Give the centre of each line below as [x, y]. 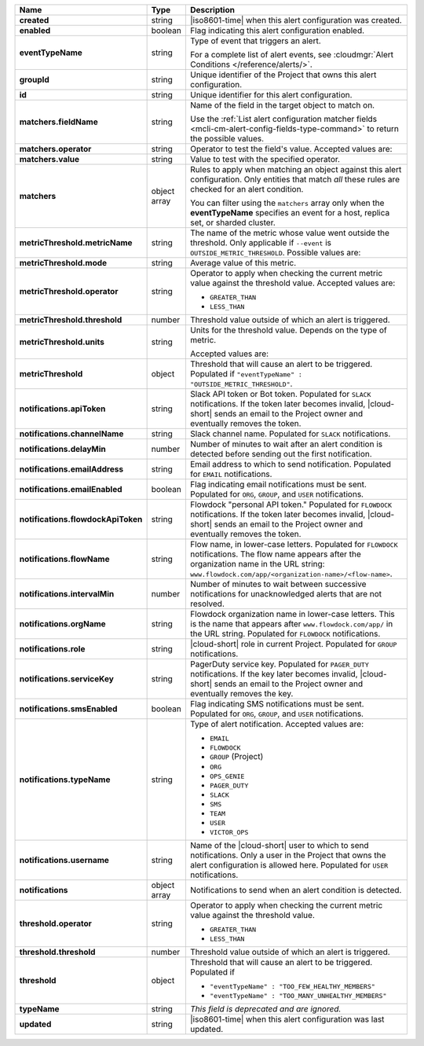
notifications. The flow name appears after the [275, 554]
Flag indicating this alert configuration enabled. [277, 30]
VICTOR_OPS [229, 832]
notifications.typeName [65, 780]
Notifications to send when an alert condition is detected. [296, 890]
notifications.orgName [62, 624]
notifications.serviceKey [66, 679]
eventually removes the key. [241, 694]
